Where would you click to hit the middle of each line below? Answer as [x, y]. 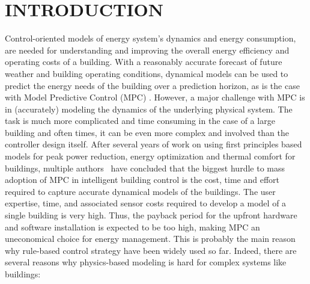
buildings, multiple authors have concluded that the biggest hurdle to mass [145, 168]
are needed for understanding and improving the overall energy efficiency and [147, 50]
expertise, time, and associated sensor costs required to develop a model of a [146, 203]
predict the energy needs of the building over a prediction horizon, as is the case [152, 85]
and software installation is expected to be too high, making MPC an [132, 227]
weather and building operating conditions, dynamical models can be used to [147, 73]
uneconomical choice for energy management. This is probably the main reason [150, 239]
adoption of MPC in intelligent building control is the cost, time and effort [142, 180]
